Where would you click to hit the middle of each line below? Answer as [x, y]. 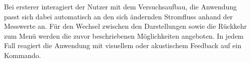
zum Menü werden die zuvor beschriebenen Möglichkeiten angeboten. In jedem [124, 35]
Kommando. [23, 55]
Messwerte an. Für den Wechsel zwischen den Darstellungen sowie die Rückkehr [125, 26]
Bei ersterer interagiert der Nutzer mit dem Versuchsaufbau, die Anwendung [121, 6]
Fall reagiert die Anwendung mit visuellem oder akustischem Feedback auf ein [123, 45]
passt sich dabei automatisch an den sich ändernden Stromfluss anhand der [119, 16]
